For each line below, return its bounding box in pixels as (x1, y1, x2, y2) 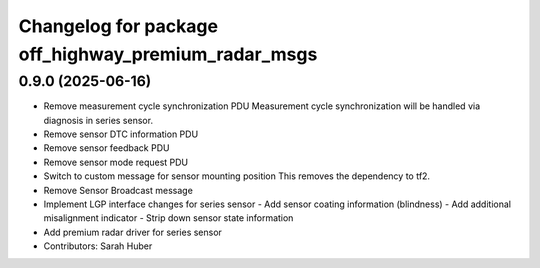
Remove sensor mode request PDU (43, 156, 189, 168)
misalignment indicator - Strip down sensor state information (43, 212, 294, 224)
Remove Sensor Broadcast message (43, 184, 194, 196)
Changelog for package (18, 15, 219, 37)
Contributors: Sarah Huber (43, 240, 153, 252)
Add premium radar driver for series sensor (43, 226, 222, 238)
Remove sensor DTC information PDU (43, 128, 199, 140)
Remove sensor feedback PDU (43, 142, 170, 154)
